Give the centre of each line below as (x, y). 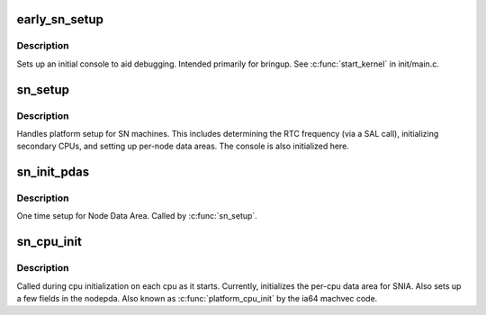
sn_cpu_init (49, 242)
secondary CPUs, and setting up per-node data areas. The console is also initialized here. (183, 146)
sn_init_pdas (53, 172)
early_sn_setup (60, 19)
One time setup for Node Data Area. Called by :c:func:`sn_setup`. (137, 216)
